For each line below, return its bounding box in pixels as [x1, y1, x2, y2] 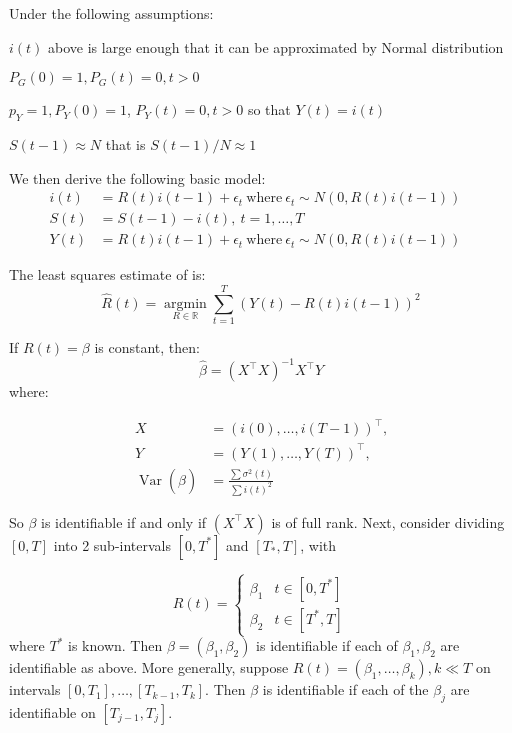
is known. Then [68, 635, 163, 656]
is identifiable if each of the [262, 679, 429, 700]
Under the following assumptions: [9, 3, 214, 23]
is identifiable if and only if [41, 511, 207, 532]
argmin [164, 296, 207, 311]
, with [300, 534, 337, 555]
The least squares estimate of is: [9, 264, 206, 285]
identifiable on [9, 701, 96, 722]
